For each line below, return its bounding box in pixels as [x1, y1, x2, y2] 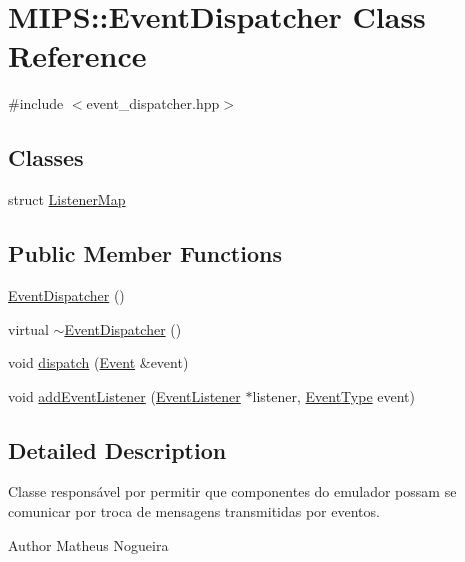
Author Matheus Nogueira [8, 534, 169, 555]
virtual [8, 318, 49, 339]
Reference [8, 35, 147, 76]
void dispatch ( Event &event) [8, 352, 189, 373]
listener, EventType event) [252, 385, 415, 406]
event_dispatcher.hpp [86, 93, 220, 114]
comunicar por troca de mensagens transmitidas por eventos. [8, 501, 380, 522]
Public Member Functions [8, 238, 282, 269]
